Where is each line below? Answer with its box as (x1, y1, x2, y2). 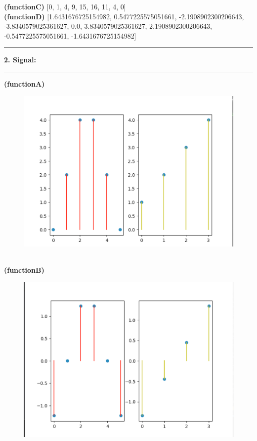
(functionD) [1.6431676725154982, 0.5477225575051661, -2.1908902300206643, (4, 11, 244, 21)
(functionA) (4, 78, 45, 89)
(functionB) (4, 265, 44, 275)
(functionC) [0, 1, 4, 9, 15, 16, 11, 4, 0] (4, 1, 126, 11)
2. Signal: (4, 54, 37, 65)
